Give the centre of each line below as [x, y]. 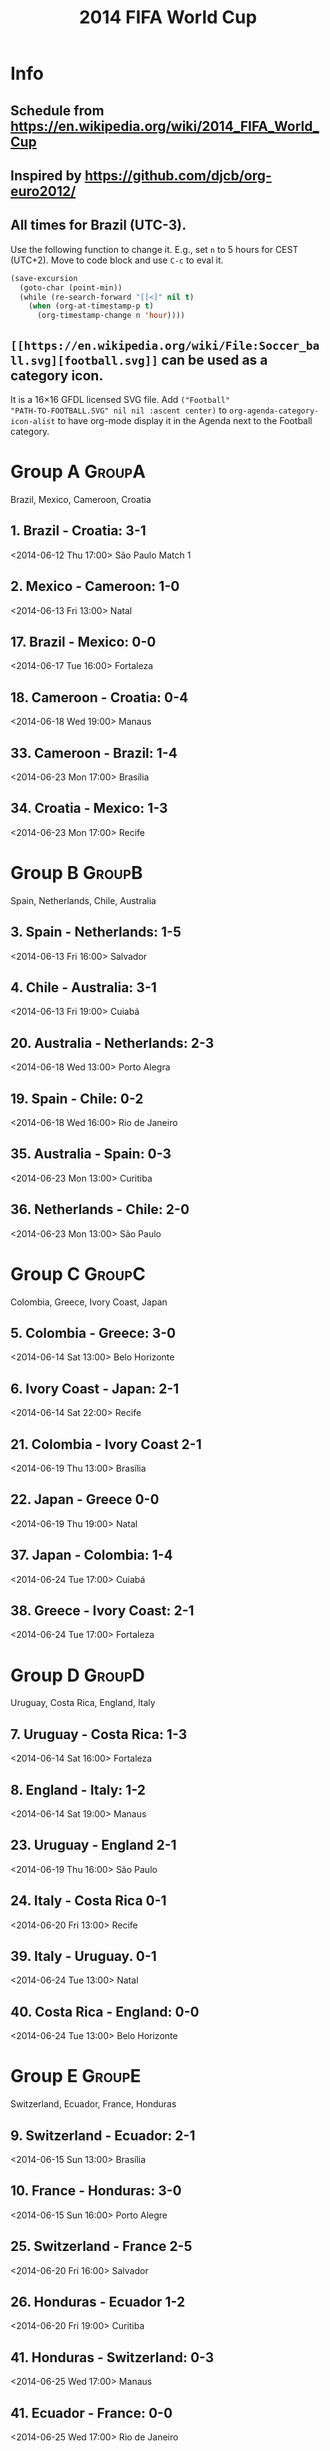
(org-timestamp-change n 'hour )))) [111, 316]
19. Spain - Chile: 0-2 [77, 1098]
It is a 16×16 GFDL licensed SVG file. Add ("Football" [120, 399]
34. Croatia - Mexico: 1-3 [89, 808]
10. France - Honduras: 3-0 [96, 2191]
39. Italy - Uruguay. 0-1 [83, 1956]
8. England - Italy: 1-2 [78, 1789]
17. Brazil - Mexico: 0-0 [83, 641]
